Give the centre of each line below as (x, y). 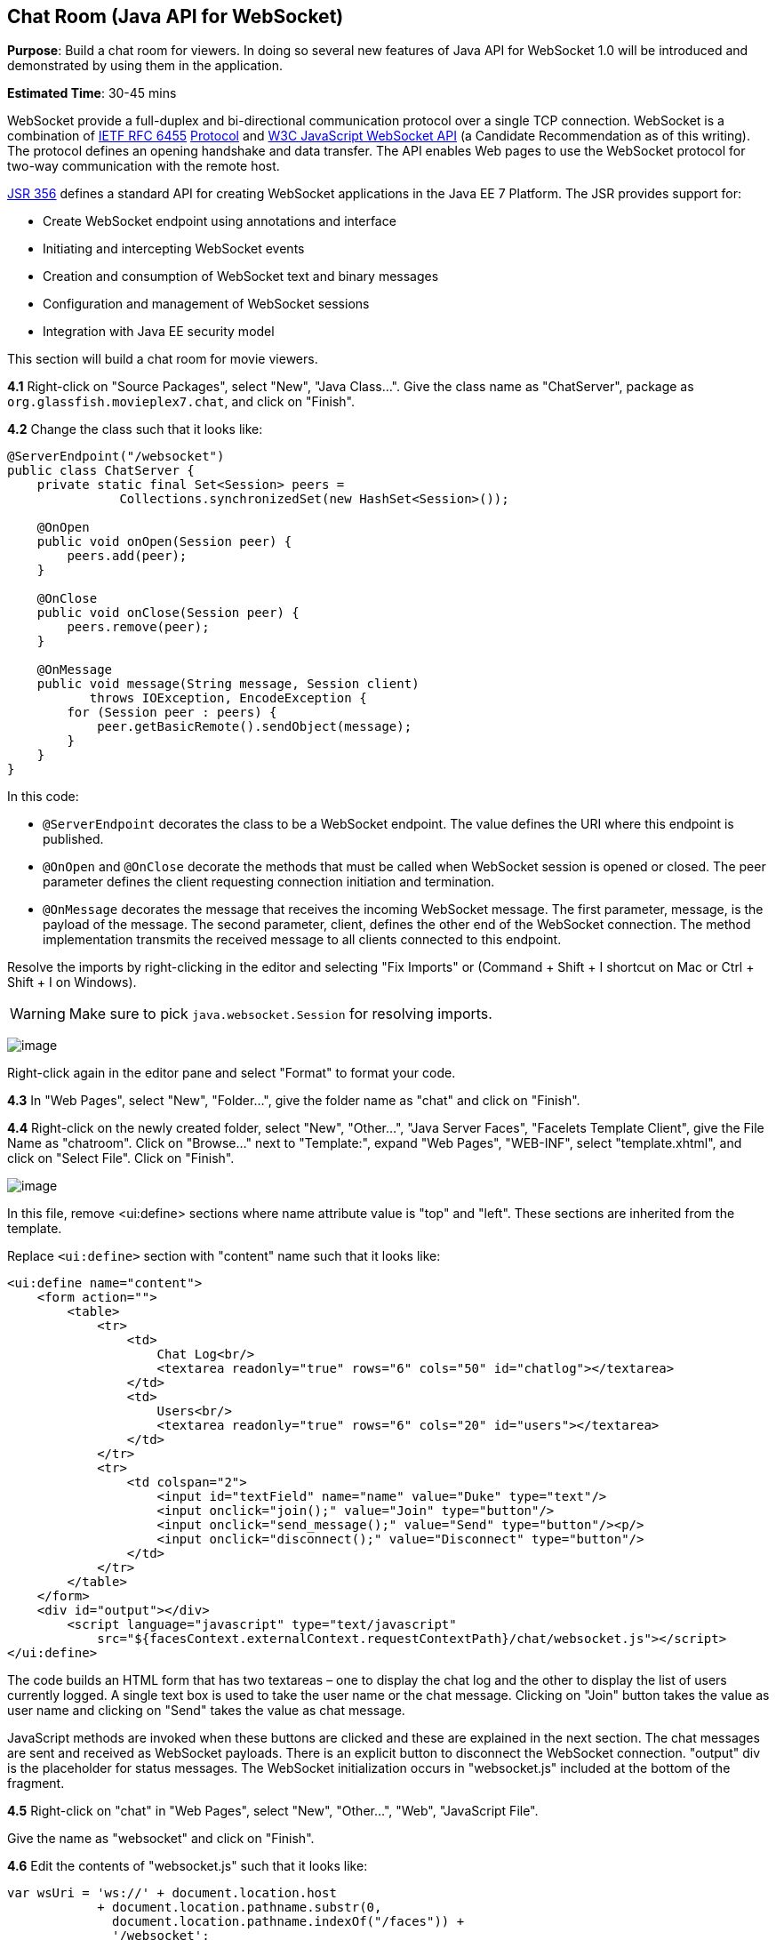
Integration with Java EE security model (159, 332)
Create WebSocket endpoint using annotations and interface (220, 221)
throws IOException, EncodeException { (228, 698)
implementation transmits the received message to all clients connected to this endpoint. (302, 940)
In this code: (43, 797)
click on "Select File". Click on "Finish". (121, 1158)
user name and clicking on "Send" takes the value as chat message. (206, 1711)
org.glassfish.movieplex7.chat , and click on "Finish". (181, 402)
